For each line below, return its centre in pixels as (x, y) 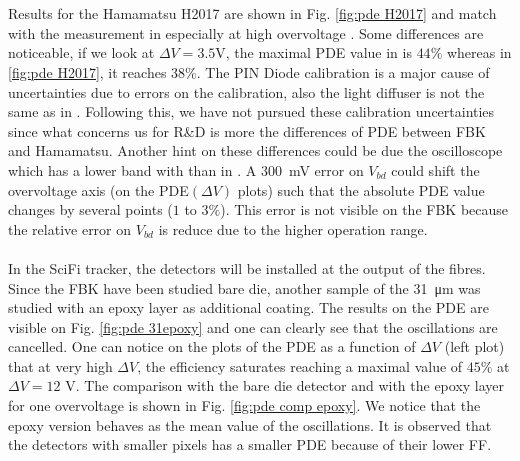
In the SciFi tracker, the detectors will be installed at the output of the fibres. (247, 267)
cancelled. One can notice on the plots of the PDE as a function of (212, 346)
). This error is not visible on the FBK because (364, 209)
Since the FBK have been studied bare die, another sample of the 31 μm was (244, 287)
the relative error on (70, 228)
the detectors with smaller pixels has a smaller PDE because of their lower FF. (250, 444)
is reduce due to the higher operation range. (293, 228)
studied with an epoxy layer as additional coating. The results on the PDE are (248, 307)
